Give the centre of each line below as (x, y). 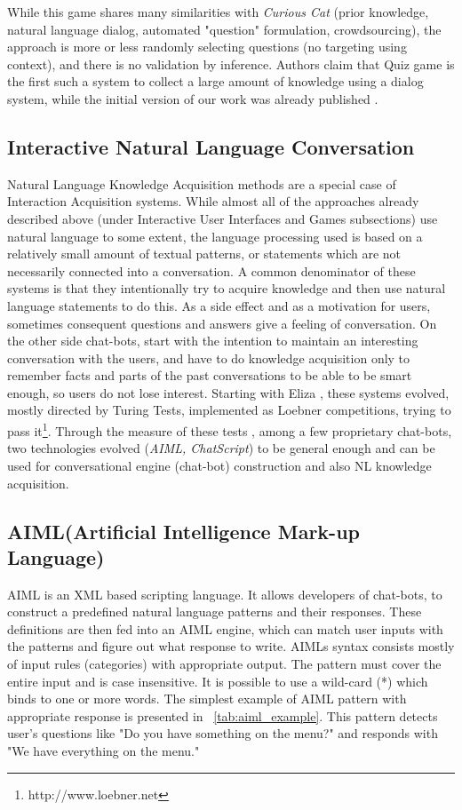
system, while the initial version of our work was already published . (193, 98)
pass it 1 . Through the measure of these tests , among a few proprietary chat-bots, (230, 429)
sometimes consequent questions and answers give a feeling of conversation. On (222, 323)
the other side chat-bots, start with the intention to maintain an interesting (213, 341)
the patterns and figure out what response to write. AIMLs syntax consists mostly (231, 646)
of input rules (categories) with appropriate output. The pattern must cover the (224, 664)
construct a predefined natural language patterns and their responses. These (215, 611)
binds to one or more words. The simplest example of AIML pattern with (207, 699)
